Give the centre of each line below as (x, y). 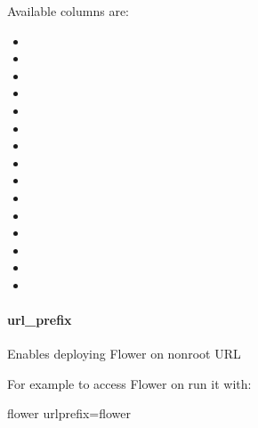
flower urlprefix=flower (69, 413)
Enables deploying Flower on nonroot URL (124, 354)
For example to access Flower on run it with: (129, 383)
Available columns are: (69, 11)
